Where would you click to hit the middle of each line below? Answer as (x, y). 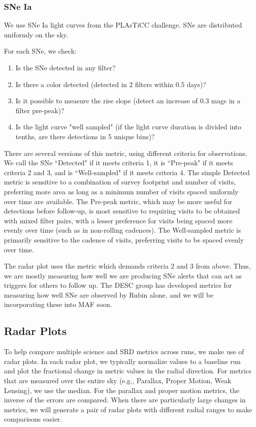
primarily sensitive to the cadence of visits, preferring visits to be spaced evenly (124, 239)
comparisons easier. (33, 419)
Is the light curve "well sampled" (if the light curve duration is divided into (128, 127)
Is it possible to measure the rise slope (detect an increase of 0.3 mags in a (128, 101)
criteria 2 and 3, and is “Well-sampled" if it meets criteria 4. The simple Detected (127, 172)
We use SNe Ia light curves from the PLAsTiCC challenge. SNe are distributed (123, 25)
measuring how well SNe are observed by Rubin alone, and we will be (109, 294)
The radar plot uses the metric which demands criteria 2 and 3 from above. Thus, (128, 266)
